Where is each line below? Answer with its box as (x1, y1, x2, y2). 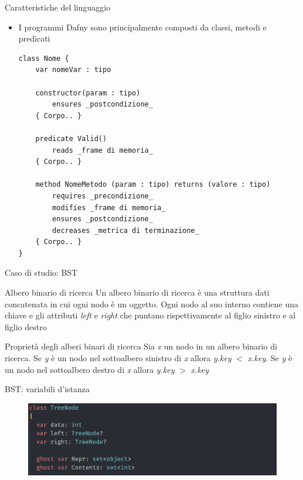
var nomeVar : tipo (35, 66, 111, 74)
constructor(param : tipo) (35, 88, 141, 97)
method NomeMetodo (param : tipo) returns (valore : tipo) (35, 180, 271, 189)
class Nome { (18, 54, 69, 63)
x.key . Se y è (247, 352, 292, 364)
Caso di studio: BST (5, 266, 78, 279)
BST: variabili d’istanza (5, 383, 90, 395)
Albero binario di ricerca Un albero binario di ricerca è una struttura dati (5, 286, 270, 299)
